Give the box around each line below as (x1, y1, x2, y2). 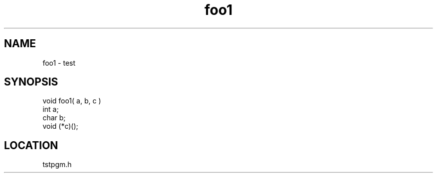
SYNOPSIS (4, 76, 58, 88)
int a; (42, 105, 59, 114)
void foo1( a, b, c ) (42, 96, 101, 105)
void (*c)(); (42, 122, 78, 131)
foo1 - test (42, 58, 76, 67)
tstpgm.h (42, 160, 72, 169)
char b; (42, 113, 66, 122)
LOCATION (4, 139, 58, 152)
